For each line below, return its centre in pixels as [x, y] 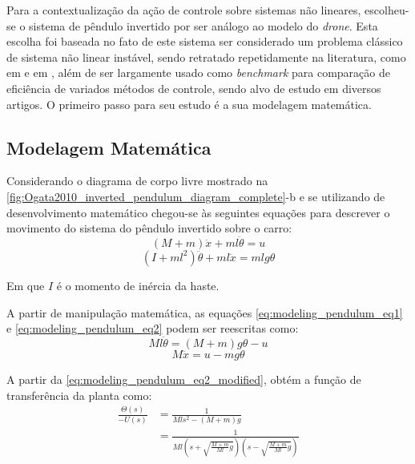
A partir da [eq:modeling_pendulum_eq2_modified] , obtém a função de [184, 379]
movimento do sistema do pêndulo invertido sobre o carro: [149, 228]
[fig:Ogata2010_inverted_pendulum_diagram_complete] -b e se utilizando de [196, 196]
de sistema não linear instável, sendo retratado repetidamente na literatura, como [206, 56]
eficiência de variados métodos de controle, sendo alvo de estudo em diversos [194, 88]
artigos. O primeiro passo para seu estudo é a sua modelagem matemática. [189, 104]
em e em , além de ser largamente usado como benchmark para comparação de [198, 73]
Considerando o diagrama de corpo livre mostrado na [137, 181]
